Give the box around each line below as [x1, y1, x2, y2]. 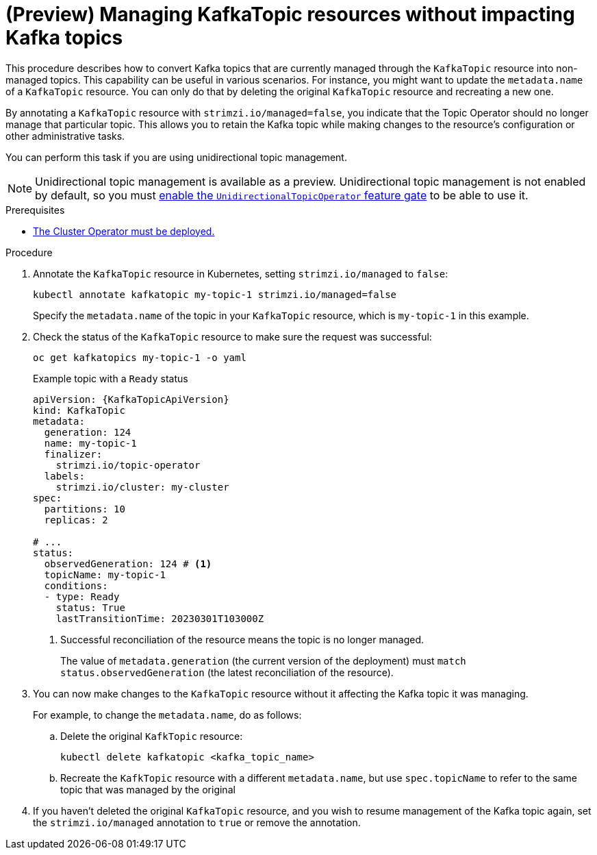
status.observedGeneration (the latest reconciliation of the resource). [60, 666, 394, 678]
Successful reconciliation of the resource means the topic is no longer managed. [60, 633, 424, 645]
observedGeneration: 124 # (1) [44, 558, 212, 569]
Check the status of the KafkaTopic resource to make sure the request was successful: [33, 330, 432, 343]
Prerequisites [5, 203, 65, 216]
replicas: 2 [44, 514, 108, 525]
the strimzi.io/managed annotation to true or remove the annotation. [33, 816, 361, 828]
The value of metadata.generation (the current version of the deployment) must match [60, 654, 466, 667]
